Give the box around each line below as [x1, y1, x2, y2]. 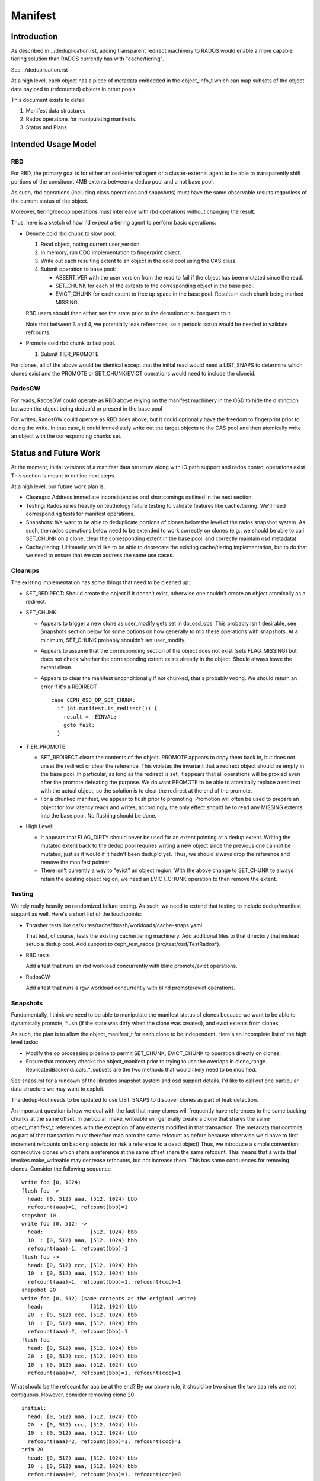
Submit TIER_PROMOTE [40, 350, 99, 358]
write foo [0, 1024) [21, 1179, 81, 1186]
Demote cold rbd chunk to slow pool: [25, 230, 116, 237]
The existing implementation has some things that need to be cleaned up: [11, 579, 191, 586]
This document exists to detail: [11, 97, 86, 104]
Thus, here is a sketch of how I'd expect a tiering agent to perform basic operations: [11, 219, 216, 226]
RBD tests [25, 951, 50, 959]
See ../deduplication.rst [11, 66, 68, 73]
